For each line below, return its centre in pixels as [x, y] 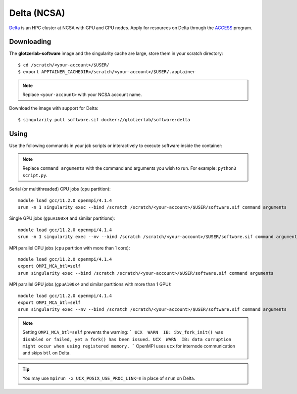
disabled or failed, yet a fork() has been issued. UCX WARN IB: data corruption [127, 339]
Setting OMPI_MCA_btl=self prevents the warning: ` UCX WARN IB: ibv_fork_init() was [123, 332]
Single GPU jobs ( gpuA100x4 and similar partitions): [62, 218]
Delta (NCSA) [37, 13]
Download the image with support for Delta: [54, 108]
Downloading [30, 42]
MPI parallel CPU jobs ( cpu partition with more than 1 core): [70, 248]
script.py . [35, 175]
